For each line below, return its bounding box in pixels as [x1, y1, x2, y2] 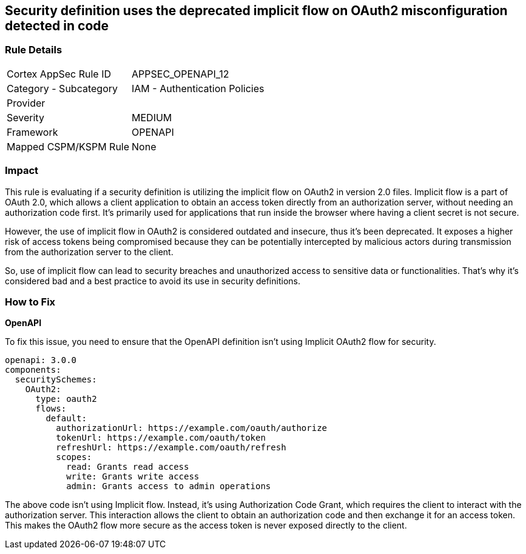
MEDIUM [132, 111, 172, 124]
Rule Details [5, 44, 62, 56]
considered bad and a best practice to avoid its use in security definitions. [5, 275, 300, 286]
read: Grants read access [66, 462, 189, 472]
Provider [7, 96, 46, 109]
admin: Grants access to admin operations [66, 481, 271, 492]
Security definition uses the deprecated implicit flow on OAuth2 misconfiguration [5, 3, 508, 18]
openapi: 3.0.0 [5, 355, 77, 365]
